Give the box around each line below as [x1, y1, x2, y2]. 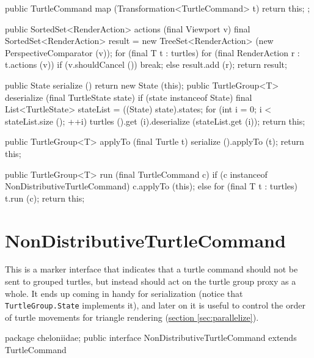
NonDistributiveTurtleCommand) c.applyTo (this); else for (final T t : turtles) [5, 180, 298, 192]
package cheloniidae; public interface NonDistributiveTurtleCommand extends [5, 331, 297, 344]
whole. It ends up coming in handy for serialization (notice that [5, 287, 243, 299]
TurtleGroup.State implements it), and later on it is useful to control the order [5, 299, 305, 312]
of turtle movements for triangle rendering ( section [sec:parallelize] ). [5, 310, 259, 323]
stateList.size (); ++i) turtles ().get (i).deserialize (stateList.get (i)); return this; [5, 114, 305, 127]
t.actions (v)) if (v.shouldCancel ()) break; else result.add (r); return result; [5, 58, 287, 71]
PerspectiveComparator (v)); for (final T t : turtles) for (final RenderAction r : [5, 46, 300, 59]
